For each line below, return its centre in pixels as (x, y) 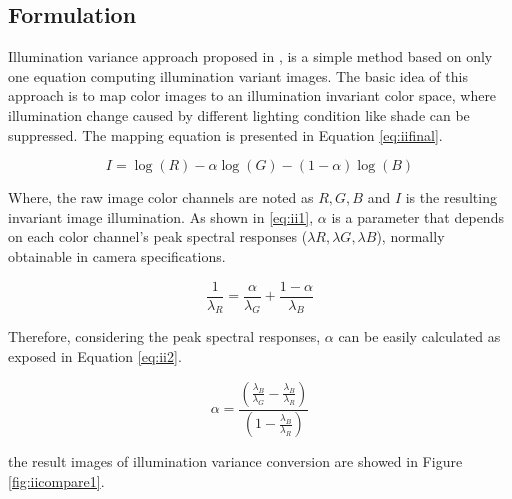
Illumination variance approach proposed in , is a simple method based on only (250, 56)
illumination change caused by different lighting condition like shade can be (239, 114)
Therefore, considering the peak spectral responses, (164, 336)
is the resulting (451, 197)
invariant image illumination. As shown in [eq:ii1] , (161, 216)
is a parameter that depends (417, 216)
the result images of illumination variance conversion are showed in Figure (235, 461)
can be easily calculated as (419, 336)
